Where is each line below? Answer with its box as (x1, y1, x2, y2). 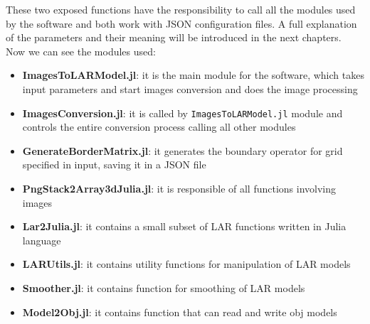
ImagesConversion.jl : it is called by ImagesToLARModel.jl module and (22, 105, 343, 120)
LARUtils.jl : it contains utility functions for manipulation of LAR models (22, 256, 351, 271)
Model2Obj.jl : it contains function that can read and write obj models (22, 304, 337, 319)
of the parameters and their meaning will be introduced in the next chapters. (6, 30, 342, 45)
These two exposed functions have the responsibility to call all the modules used (6, 2, 356, 16)
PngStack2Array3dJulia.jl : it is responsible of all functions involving (22, 181, 337, 195)
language (22, 232, 61, 247)
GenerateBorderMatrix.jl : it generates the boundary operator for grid (22, 143, 343, 158)
